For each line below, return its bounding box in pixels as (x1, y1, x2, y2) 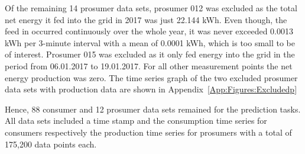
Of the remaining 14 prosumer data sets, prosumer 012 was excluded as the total (5, 2, 297, 14)
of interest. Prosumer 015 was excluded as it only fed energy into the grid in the (5, 48, 295, 60)
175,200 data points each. (5, 137, 97, 150)
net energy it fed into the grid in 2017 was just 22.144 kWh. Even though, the (5, 13, 287, 25)
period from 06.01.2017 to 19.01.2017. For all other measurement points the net (5, 59, 293, 72)
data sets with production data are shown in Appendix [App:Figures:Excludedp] (5, 83, 297, 95)
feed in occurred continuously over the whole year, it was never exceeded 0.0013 (5, 25, 293, 37)
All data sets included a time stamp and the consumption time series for (5, 114, 267, 127)
